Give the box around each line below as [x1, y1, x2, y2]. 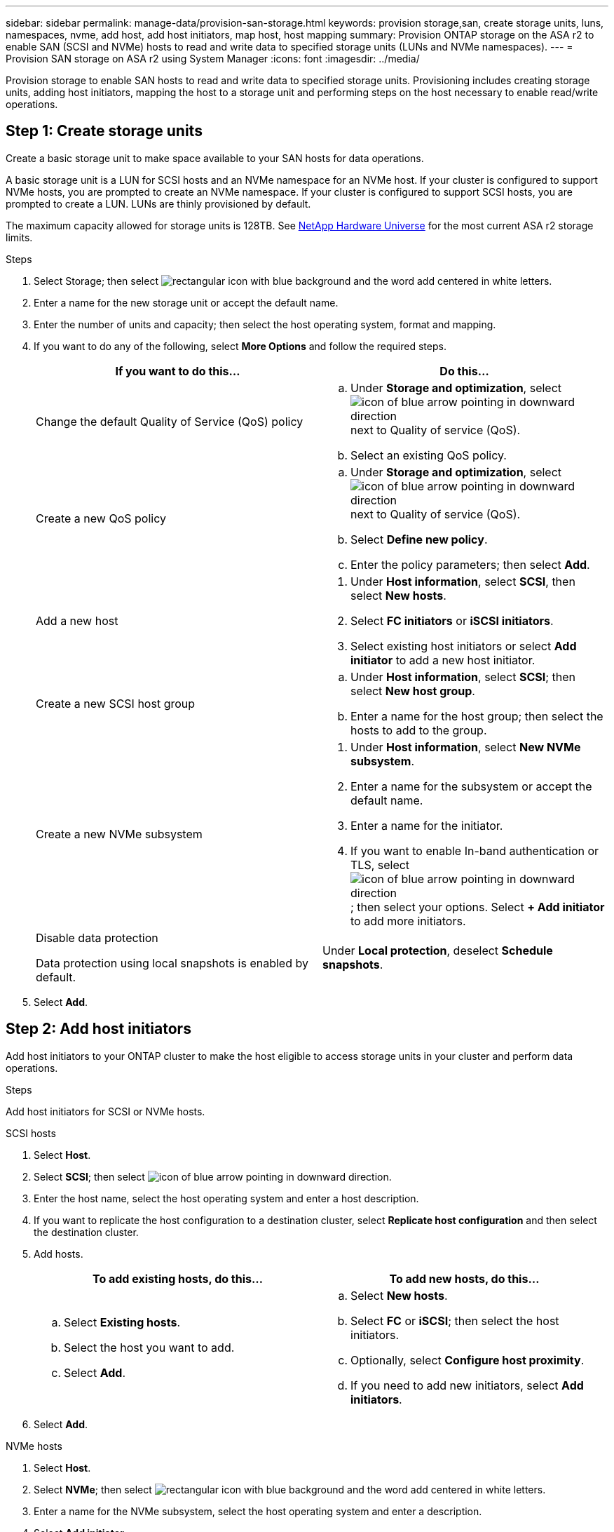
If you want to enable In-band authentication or [350, 843, 599, 858]
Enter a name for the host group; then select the [350, 708, 603, 723]
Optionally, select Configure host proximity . [350, 1352, 585, 1367]
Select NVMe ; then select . [34, 1483, 546, 1496]
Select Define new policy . [350, 532, 488, 546]
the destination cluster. [34, 1225, 139, 1238]
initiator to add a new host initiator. [350, 652, 535, 667]
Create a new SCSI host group [36, 696, 196, 711]
